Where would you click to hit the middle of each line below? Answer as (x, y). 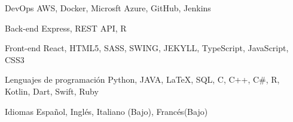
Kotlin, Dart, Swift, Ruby (52, 91)
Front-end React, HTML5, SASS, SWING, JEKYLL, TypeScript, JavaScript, (147, 48)
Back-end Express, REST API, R (66, 28)
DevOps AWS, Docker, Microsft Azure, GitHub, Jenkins (108, 8)
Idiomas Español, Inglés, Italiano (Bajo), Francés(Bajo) (106, 111)
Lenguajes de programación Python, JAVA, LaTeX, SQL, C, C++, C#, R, (142, 79)
